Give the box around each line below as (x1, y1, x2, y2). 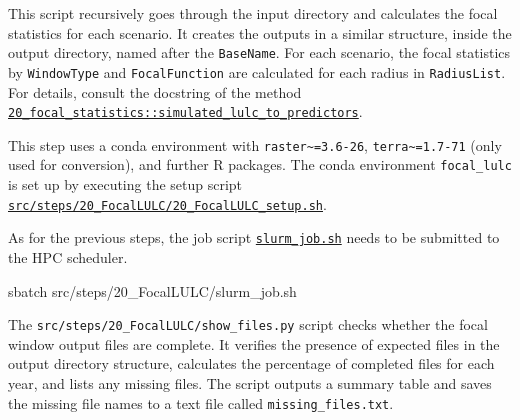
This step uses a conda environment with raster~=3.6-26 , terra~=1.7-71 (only (8, 134, 502, 155)
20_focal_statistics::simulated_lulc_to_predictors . (8, 101, 363, 122)
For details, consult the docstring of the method (8, 81, 302, 102)
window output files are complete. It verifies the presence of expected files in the (8, 333, 500, 354)
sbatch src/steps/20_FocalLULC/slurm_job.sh (8, 280, 297, 301)
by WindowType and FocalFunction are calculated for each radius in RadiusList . (8, 61, 506, 82)
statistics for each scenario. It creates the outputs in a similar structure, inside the (8, 22, 512, 43)
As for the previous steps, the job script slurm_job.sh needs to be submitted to (8, 227, 500, 248)
